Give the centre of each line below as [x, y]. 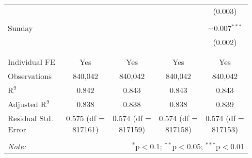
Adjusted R [27, 104]
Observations [30, 76]
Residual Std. [31, 118]
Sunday [20, 28]
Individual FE [31, 62]
